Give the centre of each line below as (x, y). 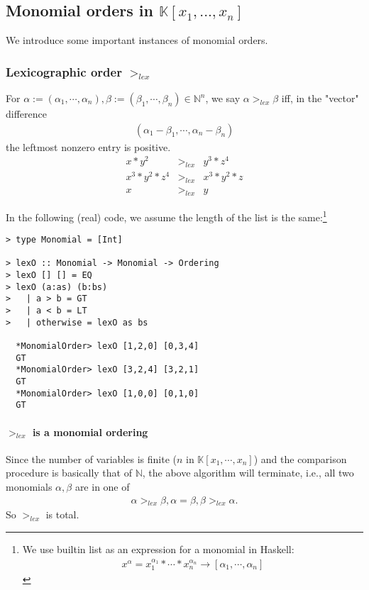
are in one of (102, 486)
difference (26, 114)
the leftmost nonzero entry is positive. (88, 146)
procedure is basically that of (69, 473)
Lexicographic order (64, 71)
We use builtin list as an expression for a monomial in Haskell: (158, 549)
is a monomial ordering (90, 432)
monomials (29, 486)
